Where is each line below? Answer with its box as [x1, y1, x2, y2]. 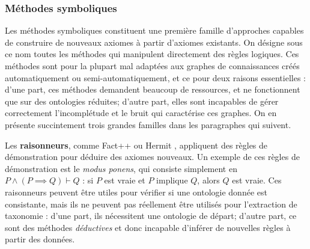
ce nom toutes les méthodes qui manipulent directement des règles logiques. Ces [5, 48, 299, 60]
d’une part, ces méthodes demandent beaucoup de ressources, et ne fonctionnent [5, 83, 300, 96]
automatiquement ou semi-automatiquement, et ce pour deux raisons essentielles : [5, 71, 306, 84]
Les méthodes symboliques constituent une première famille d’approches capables [5, 24, 304, 37]
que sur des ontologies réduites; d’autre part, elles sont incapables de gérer [5, 94, 279, 107]
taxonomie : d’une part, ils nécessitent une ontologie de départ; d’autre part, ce [5, 209, 297, 222]
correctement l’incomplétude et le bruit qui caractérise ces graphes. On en [5, 106, 277, 119]
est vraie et [104, 174, 145, 186]
